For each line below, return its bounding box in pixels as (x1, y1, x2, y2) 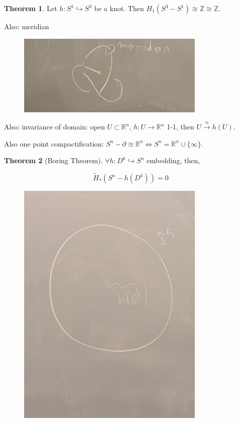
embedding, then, (146, 155, 200, 166)
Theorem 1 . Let (4, 3, 57, 13)
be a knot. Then (94, 3, 144, 13)
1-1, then (167, 121, 194, 132)
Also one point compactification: (4, 138, 104, 149)
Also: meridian (4, 21, 49, 31)
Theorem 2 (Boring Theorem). (4, 155, 103, 166)
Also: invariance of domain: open (4, 121, 105, 132)
